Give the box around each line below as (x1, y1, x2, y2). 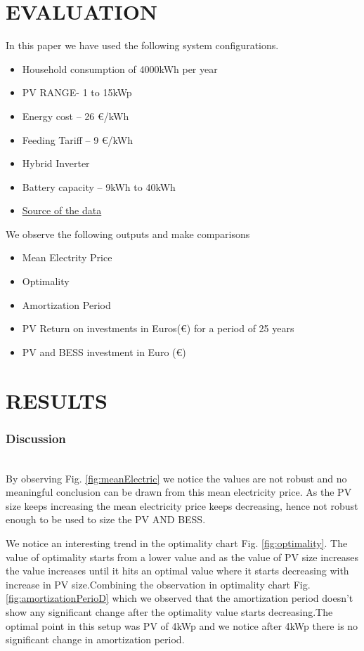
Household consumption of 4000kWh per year (22, 61, 218, 76)
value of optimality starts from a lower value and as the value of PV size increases (6, 549, 359, 564)
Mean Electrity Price (22, 250, 112, 265)
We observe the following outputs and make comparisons (6, 226, 250, 241)
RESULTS (6, 386, 108, 414)
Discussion (6, 429, 66, 447)
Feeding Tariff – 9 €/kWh (22, 132, 133, 147)
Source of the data (22, 203, 102, 218)
